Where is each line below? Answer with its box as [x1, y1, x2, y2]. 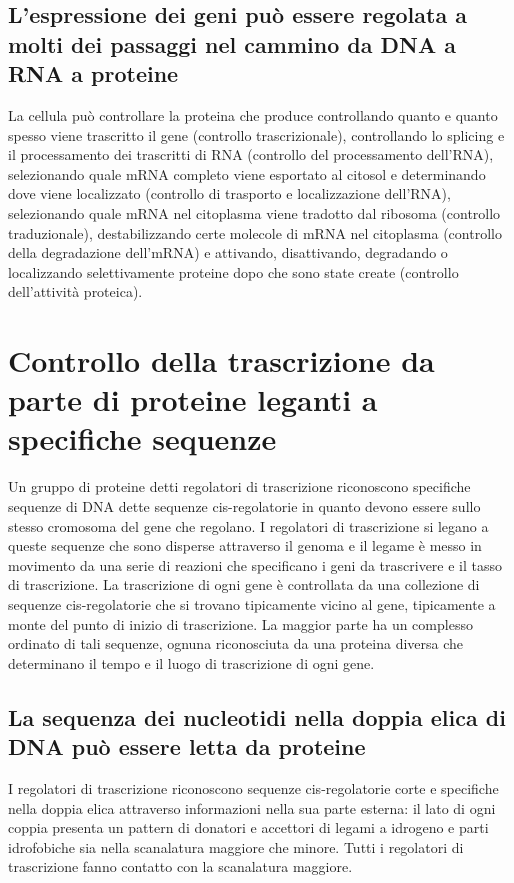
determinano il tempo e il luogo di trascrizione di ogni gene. [8, 652, 375, 673]
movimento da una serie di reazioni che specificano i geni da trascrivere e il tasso [8, 554, 503, 575]
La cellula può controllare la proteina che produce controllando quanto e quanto [8, 104, 498, 125]
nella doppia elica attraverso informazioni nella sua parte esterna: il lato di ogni [8, 797, 496, 818]
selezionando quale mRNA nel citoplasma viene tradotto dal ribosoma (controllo [8, 202, 501, 223]
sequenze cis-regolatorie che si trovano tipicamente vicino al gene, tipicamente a [8, 593, 496, 614]
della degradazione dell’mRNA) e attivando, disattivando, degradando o [8, 242, 448, 263]
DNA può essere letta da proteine [8, 731, 366, 762]
